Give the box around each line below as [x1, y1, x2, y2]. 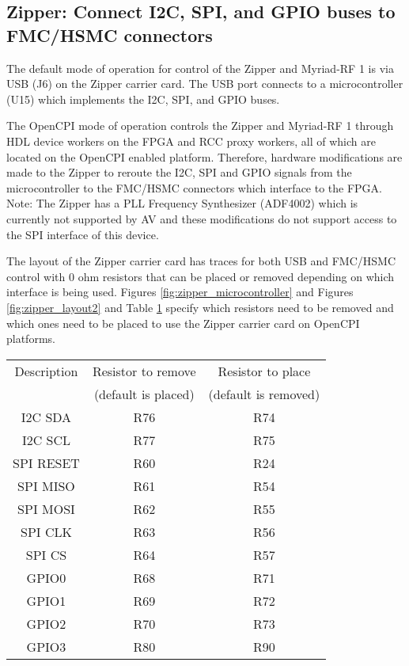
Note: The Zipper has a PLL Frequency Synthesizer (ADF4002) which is [6, 195, 358, 211]
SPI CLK [21, 522, 72, 541]
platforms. [6, 330, 55, 347]
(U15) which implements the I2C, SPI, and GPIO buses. [6, 90, 280, 107]
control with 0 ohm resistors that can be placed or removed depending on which [6, 268, 395, 284]
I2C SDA [21, 407, 72, 426]
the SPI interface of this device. [6, 226, 159, 242]
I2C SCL [21, 430, 71, 449]
